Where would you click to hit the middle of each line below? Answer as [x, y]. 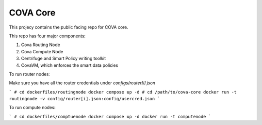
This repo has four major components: [47, 36]
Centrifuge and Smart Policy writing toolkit [64, 59]
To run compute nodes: [32, 108]
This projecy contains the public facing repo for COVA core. [69, 27]
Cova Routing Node [41, 45]
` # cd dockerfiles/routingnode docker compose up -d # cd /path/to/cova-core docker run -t [123, 92]
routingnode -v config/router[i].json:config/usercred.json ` [84, 99]
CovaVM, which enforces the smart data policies [70, 65]
